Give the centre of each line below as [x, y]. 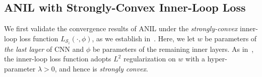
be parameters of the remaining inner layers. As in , [173, 49]
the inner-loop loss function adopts [58, 59]
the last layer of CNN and [44, 49]
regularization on [150, 59]
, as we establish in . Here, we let [143, 38]
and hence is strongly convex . [104, 69]
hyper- [217, 59]
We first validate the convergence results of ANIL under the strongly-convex [121, 28]
